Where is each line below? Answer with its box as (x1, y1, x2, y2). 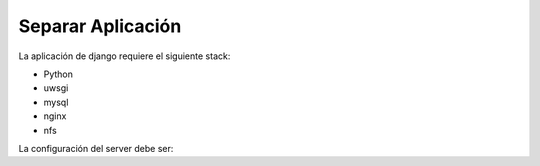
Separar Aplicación (18, 15, 182, 37)
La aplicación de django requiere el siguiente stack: (18, 50, 231, 62)
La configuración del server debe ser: (18, 142, 174, 154)
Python (43, 68, 74, 80)
